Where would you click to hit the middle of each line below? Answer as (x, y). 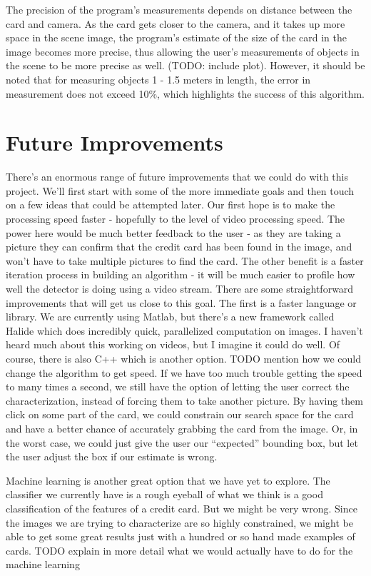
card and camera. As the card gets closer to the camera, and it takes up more (176, 23)
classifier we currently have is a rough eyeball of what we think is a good (164, 494)
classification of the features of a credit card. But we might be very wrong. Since (182, 508)
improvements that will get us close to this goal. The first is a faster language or (181, 302)
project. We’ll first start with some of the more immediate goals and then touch (180, 190)
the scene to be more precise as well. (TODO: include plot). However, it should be (185, 65)
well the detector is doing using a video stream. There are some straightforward (180, 289)
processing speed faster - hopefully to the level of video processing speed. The (176, 219)
